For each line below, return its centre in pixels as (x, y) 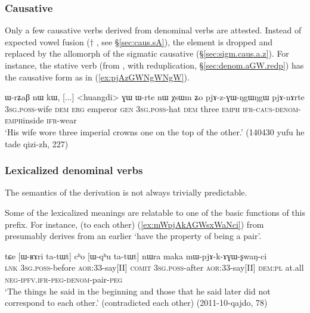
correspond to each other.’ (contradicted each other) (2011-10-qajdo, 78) (136, 303)
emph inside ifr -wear (41, 120)
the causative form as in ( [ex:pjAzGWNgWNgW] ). (97, 77)
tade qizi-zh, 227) (37, 143)
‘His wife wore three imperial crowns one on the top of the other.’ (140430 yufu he (155, 131)
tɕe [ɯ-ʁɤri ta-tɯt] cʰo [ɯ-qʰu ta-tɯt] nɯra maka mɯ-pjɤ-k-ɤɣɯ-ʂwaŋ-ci (136, 255)
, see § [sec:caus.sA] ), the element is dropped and (185, 41)
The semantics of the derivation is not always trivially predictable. (126, 192)
